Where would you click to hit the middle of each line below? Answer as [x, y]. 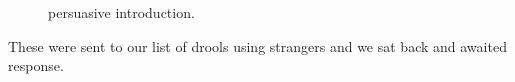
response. [36, 65]
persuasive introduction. [121, 12]
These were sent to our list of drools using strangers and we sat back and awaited [257, 45]
